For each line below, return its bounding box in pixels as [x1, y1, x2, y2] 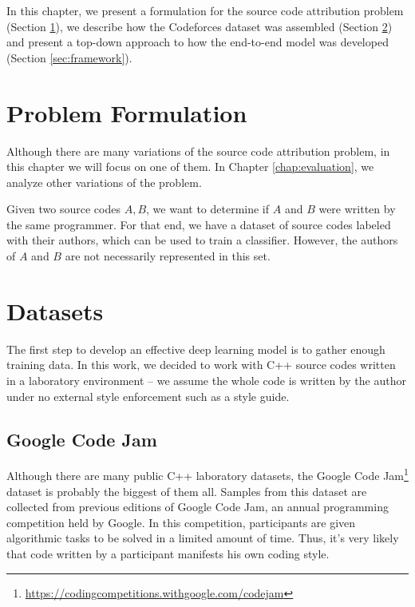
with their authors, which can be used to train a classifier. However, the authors [6, 232, 398, 248]
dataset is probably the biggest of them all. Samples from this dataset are [6, 482, 367, 499]
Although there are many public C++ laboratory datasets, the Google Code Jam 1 [6, 465, 409, 484]
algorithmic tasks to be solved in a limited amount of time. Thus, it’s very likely [6, 530, 399, 546]
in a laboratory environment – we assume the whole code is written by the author [6, 371, 406, 388]
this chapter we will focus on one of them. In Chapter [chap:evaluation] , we [6, 158, 374, 175]
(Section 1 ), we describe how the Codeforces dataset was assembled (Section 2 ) [6, 18, 393, 34]
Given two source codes [6, 200, 121, 217]
